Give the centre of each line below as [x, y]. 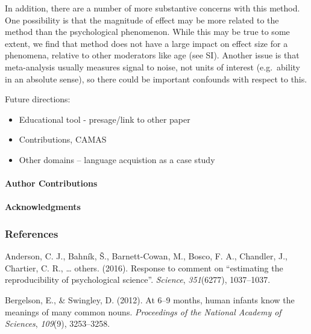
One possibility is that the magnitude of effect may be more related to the [142, 20]
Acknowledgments [43, 207]
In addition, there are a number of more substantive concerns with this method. [152, 8]
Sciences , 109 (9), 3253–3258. [58, 323]
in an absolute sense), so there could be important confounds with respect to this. [156, 79]
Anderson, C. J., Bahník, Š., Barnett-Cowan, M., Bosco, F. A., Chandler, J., [146, 256]
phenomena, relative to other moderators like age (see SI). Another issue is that [152, 55]
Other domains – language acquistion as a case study [117, 159]
